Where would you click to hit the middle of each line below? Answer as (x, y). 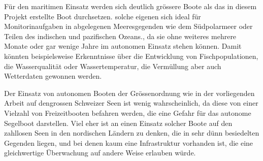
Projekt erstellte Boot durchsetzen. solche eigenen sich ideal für (103, 16)
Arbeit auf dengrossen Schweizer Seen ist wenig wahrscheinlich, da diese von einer (131, 103)
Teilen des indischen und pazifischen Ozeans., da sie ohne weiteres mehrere (120, 36)
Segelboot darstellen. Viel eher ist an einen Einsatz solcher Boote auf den (118, 123)
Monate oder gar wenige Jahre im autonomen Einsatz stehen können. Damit (123, 46)
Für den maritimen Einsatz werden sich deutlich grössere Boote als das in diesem (130, 6)
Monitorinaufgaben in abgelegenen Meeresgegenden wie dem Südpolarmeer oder (128, 26)
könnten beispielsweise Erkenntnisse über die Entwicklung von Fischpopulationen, (131, 56)
